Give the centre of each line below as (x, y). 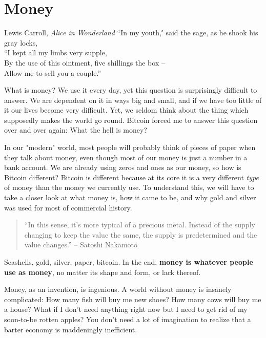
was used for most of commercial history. (68, 207)
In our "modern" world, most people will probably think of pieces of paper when (130, 147)
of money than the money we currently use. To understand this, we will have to (129, 187)
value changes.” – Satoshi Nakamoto (81, 245)
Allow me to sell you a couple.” (53, 72)
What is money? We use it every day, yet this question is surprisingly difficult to (131, 90)
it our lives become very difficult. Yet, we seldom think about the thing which (126, 110)
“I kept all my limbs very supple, (56, 52)
